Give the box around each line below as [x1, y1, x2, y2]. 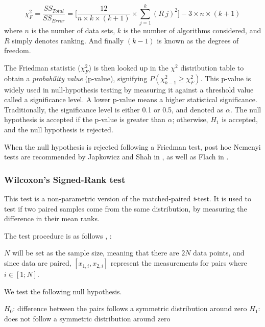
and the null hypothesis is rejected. [4, 124, 113, 135]
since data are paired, [4, 258, 71, 268]
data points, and [193, 247, 245, 258]
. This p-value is [200, 73, 251, 83]
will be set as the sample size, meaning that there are [12, 247, 179, 258]
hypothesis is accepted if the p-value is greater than [4, 114, 165, 125]
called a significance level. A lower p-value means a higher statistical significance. [4, 94, 257, 105]
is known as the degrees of [157, 35, 239, 45]
